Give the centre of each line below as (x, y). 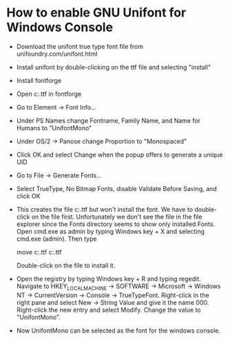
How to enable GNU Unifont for (96, 13)
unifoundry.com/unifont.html (57, 54)
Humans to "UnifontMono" (54, 128)
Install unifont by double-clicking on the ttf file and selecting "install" (114, 67)
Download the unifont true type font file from (80, 46)
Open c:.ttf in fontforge (49, 94)
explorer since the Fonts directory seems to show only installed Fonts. (116, 224)
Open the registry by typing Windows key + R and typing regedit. (108, 279)
